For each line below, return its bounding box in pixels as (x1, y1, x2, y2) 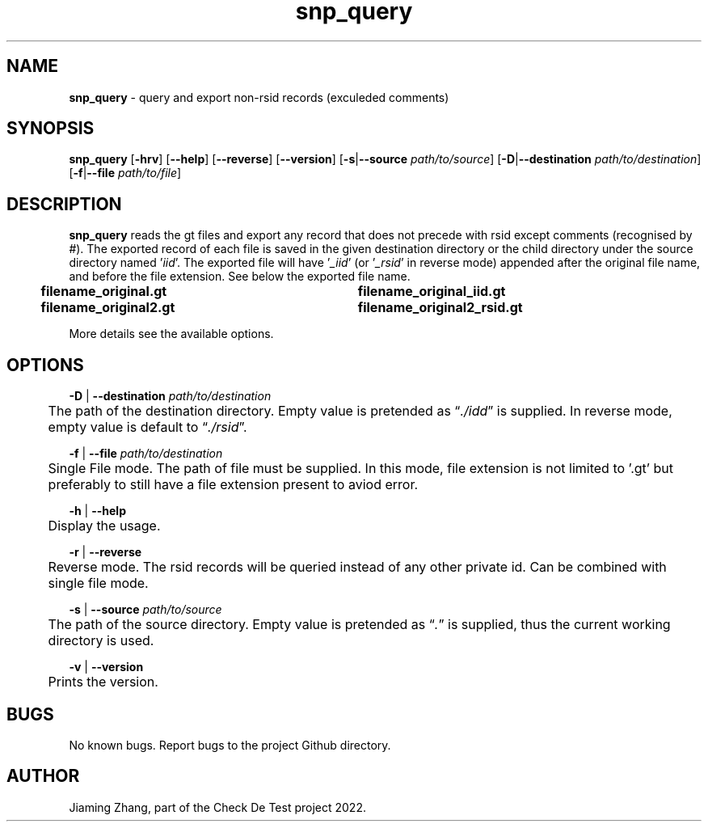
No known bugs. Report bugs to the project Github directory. (69, 737, 391, 752)
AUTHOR (6, 766, 80, 787)
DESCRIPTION (6, 193, 122, 214)
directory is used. (48, 632, 154, 649)
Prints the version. (48, 674, 158, 691)
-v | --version (69, 660, 144, 674)
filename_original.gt (40, 283, 167, 300)
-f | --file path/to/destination (69, 446, 223, 461)
